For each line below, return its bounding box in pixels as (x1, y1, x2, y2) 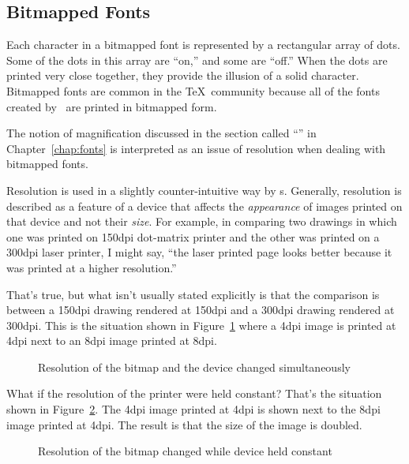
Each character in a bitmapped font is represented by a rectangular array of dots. (6, 36, 400, 53)
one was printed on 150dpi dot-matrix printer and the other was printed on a (6, 228, 380, 245)
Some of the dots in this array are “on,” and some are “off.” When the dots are (6, 51, 388, 68)
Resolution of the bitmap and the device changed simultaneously (38, 358, 351, 375)
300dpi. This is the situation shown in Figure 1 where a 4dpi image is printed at (6, 316, 396, 333)
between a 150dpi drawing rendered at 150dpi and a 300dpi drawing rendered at (6, 301, 395, 318)
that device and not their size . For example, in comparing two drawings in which (6, 213, 397, 230)
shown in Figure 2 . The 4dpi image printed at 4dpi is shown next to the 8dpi (6, 401, 381, 417)
